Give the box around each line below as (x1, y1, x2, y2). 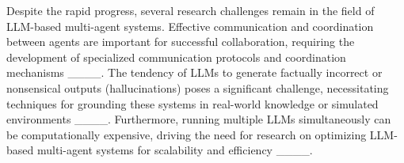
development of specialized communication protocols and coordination (6, 48, 346, 65)
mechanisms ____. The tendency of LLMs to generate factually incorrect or (6, 64, 383, 81)
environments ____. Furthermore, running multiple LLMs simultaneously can (6, 111, 391, 127)
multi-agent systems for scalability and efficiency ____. (36, 142, 313, 158)
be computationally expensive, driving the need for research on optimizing (6, 126, 367, 142)
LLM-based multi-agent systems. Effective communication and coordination (6, 17, 374, 34)
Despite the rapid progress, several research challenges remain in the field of (6, 2, 375, 18)
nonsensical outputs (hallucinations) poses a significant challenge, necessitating (6, 79, 389, 96)
